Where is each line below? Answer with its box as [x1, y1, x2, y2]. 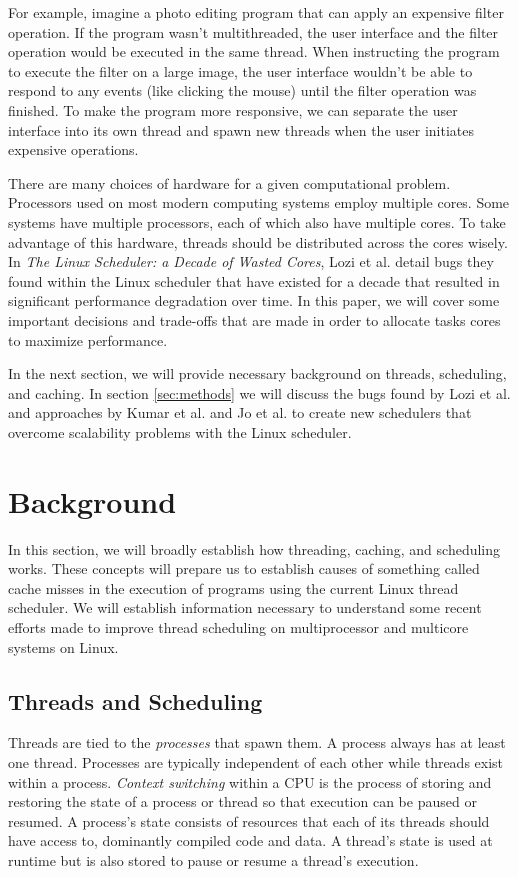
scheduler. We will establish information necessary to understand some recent [8, 597, 482, 618]
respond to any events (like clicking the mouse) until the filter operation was [8, 80, 477, 101]
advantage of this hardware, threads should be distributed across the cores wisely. [8, 231, 508, 252]
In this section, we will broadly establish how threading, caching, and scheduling [8, 538, 501, 559]
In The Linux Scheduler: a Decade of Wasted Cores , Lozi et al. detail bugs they [8, 251, 494, 272]
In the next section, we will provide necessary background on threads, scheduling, [8, 363, 507, 384]
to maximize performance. [8, 329, 168, 350]
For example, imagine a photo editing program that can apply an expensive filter [8, 2, 504, 22]
